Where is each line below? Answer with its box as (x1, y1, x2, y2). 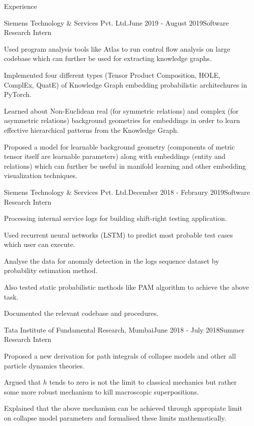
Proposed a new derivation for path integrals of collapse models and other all (4, 351, 236, 361)
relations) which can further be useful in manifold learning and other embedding (4, 160, 246, 171)
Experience (4, 1, 37, 11)
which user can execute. (4, 239, 75, 249)
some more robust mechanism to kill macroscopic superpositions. (4, 386, 199, 396)
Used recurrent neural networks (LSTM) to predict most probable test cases (4, 229, 233, 240)
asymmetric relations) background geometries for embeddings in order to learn (4, 115, 240, 125)
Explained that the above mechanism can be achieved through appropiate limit (4, 403, 242, 413)
